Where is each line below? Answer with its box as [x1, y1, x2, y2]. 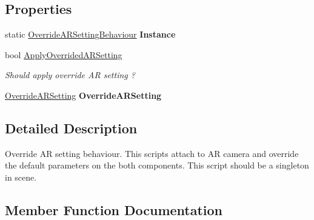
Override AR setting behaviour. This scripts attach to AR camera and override [5, 147, 299, 159]
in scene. [5, 170, 37, 183]
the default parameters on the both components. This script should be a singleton [5, 159, 309, 172]
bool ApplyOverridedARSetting [5, 48, 122, 61]
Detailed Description [5, 118, 138, 137]
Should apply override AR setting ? [5, 68, 135, 81]
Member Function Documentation [5, 200, 223, 219]
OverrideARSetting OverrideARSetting [5, 88, 162, 101]
